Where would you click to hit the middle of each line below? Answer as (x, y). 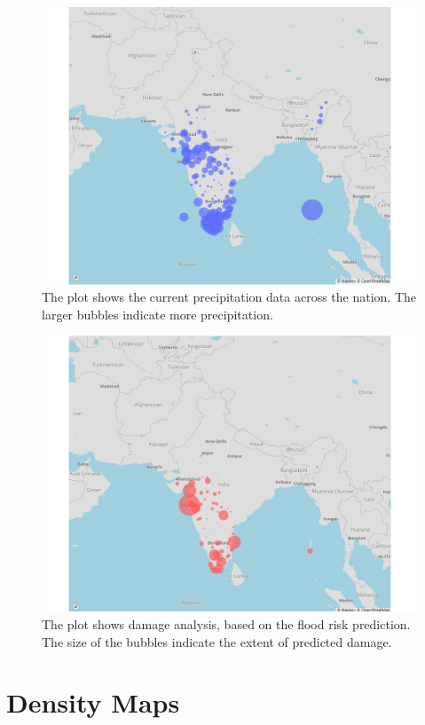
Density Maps (93, 702)
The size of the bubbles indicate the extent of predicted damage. (217, 641)
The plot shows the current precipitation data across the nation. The (229, 297)
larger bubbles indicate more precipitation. (157, 314)
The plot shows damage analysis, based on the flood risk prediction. (226, 623)
